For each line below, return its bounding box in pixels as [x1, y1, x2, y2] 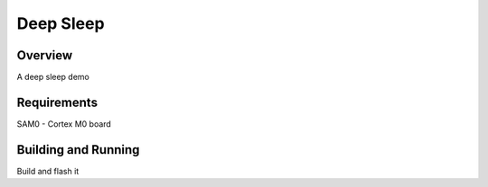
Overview [16, 48, 73, 63]
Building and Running [16, 142, 140, 157]
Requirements [16, 94, 99, 110]
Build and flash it [16, 165, 80, 176]
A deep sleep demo [16, 72, 90, 83]
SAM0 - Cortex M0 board [16, 118, 112, 129]
